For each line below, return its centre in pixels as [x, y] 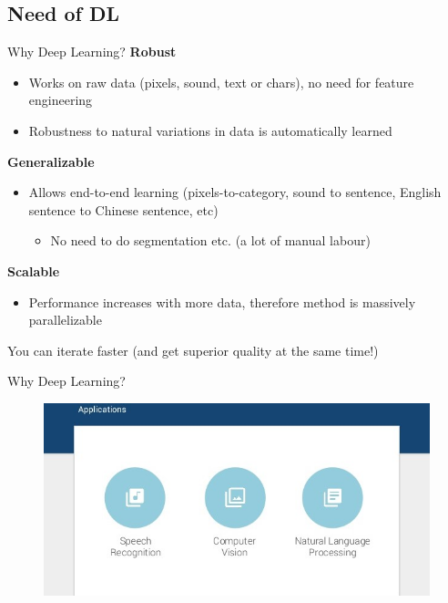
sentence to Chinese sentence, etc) [123, 209]
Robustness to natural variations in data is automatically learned [210, 130]
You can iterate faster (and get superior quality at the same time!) [193, 350]
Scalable [34, 270]
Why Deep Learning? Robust [92, 52]
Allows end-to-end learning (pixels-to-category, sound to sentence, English [235, 192]
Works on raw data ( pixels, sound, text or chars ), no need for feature [221, 82]
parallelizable [65, 320]
